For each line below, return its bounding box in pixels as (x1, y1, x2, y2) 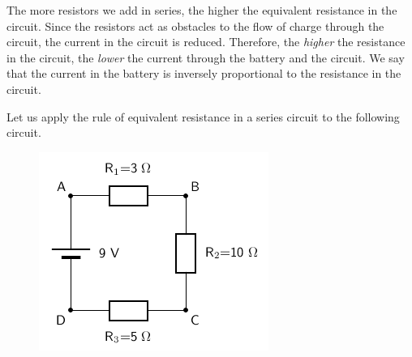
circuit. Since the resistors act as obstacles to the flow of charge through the (6, 17, 384, 34)
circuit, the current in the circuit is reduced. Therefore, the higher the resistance (6, 33, 406, 50)
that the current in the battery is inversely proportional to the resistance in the (6, 65, 401, 82)
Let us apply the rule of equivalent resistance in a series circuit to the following (6, 108, 400, 125)
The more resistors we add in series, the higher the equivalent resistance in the (6, 2, 397, 18)
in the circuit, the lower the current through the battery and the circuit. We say (6, 49, 405, 66)
